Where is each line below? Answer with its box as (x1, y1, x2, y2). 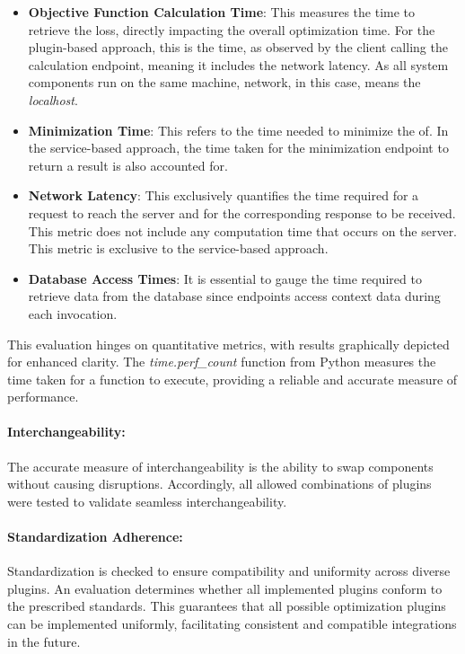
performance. (7, 387, 79, 406)
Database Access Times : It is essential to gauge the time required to (28, 269, 422, 287)
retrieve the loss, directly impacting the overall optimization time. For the (28, 20, 435, 39)
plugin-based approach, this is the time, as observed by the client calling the (28, 38, 448, 57)
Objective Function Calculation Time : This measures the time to (28, 3, 416, 21)
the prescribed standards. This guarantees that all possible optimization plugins (7, 597, 446, 615)
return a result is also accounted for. (28, 155, 228, 174)
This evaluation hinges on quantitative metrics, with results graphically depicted (7, 334, 450, 353)
